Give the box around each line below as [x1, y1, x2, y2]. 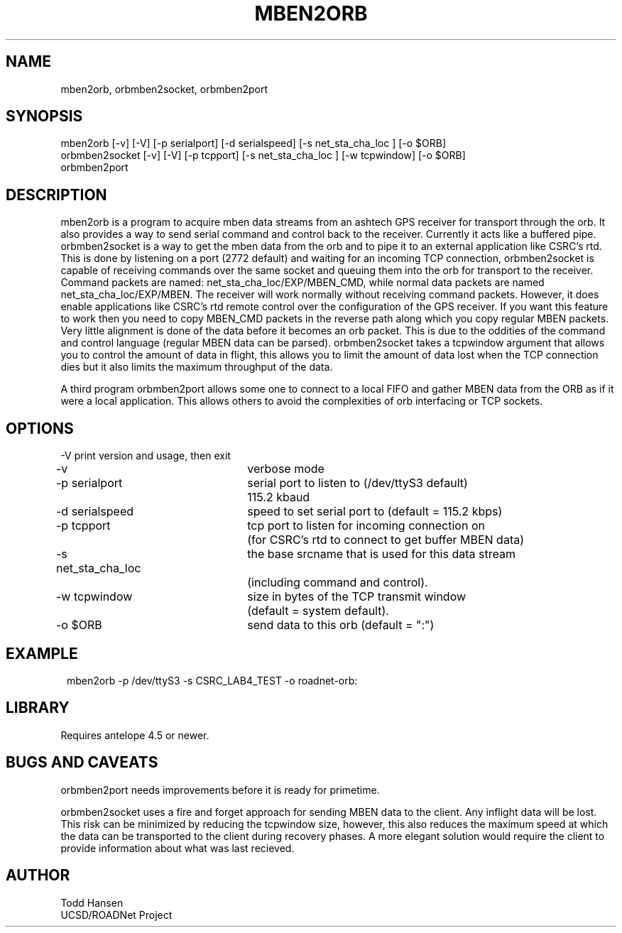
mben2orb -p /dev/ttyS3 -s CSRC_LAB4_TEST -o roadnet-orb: [67, 674, 358, 687]
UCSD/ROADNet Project [60, 908, 173, 921]
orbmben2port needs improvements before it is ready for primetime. [60, 783, 380, 796]
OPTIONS [6, 419, 74, 437]
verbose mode [247, 462, 324, 476]
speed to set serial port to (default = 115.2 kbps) [247, 504, 503, 519]
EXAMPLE [6, 644, 78, 662]
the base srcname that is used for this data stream [247, 547, 515, 562]
